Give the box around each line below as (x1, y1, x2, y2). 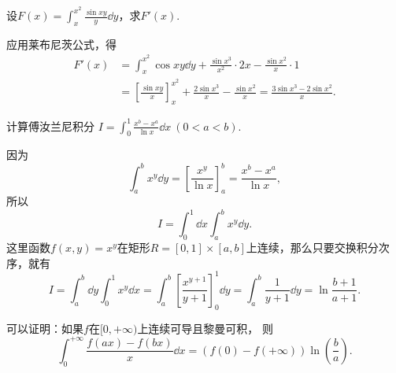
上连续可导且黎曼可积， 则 (137, 319, 274, 336)
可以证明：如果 (6, 319, 83, 336)
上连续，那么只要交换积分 (246, 239, 379, 256)
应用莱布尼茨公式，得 (6, 35, 117, 52)
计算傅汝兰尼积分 (6, 117, 94, 134)
